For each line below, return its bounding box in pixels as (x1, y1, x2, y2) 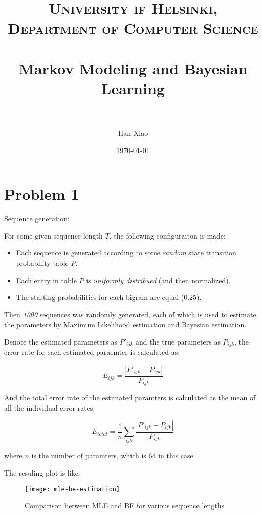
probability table (16, 257, 69, 268)
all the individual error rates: (4, 402, 95, 413)
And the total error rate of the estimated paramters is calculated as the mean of (4, 392, 256, 403)
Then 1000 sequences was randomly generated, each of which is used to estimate (4, 309, 256, 319)
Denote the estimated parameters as (4, 336, 117, 347)
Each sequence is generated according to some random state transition (16, 247, 236, 258)
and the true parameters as (135, 336, 221, 347)
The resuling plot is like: (4, 467, 80, 478)
